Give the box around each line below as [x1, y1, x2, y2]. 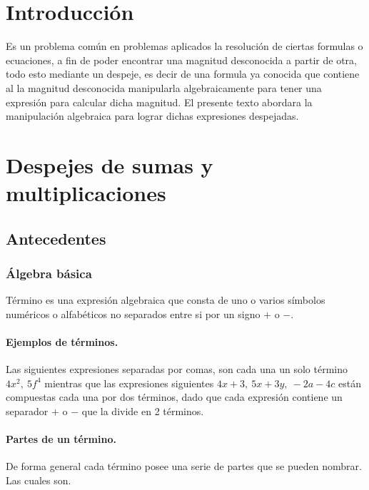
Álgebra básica [6, 264, 92, 282]
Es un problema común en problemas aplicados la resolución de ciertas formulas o [6, 39, 363, 53]
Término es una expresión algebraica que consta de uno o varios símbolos [6, 292, 325, 307]
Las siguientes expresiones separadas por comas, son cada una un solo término [6, 362, 348, 377]
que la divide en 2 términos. [81, 404, 204, 419]
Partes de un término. [6, 432, 116, 446]
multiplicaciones [6, 178, 166, 208]
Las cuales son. [6, 473, 71, 487]
